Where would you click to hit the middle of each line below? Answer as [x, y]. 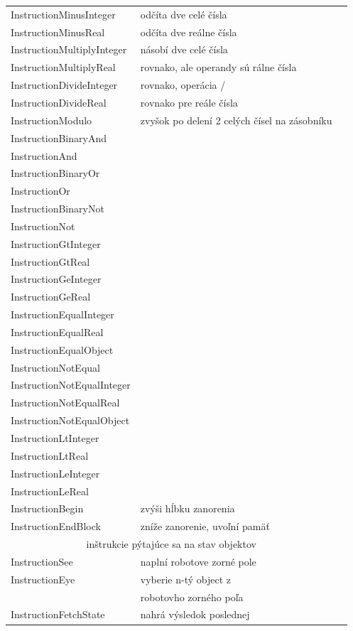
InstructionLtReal [50, 455]
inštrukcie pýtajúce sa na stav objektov [171, 544]
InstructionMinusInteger [63, 14]
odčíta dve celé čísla [184, 14]
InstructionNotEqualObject [70, 420]
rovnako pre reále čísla [189, 102]
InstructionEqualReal [57, 331]
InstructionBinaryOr [55, 173]
